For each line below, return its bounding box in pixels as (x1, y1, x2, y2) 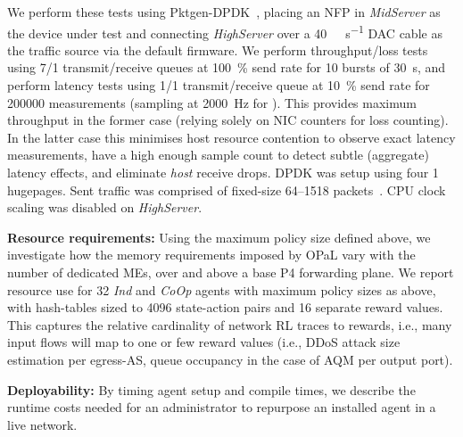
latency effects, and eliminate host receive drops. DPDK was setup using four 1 (7, 163, 439, 181)
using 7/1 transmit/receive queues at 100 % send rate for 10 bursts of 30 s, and (7, 58, 446, 77)
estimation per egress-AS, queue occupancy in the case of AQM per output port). (7, 350, 453, 368)
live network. (7, 415, 78, 433)
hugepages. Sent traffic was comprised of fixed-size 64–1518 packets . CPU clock (7, 180, 446, 199)
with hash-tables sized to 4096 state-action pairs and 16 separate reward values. (7, 298, 443, 317)
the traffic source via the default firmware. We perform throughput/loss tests (7, 40, 428, 59)
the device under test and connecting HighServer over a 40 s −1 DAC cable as (7, 21, 442, 42)
